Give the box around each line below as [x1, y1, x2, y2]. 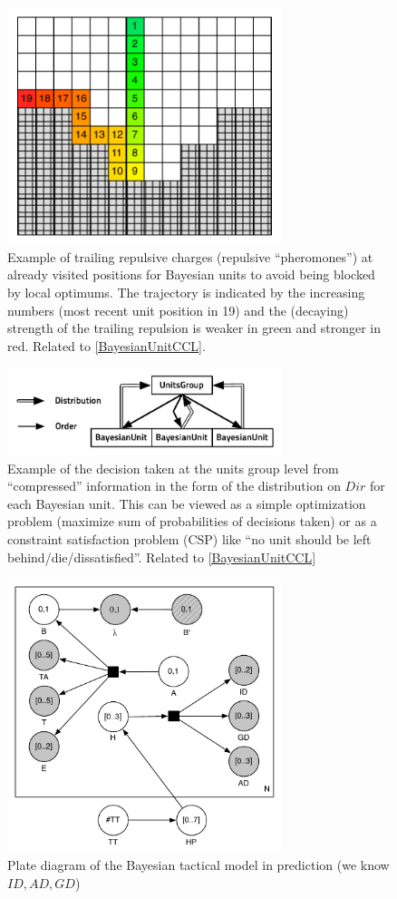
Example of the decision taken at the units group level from [7, 458, 339, 477]
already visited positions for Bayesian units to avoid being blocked [7, 265, 375, 284]
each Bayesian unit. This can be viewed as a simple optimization [7, 493, 366, 513]
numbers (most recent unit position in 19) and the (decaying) [7, 300, 349, 319]
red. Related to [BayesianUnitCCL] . [7, 336, 206, 355]
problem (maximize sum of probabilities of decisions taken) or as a [7, 512, 377, 531]
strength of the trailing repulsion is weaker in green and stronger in [7, 318, 382, 337]
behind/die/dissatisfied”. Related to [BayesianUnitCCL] [7, 547, 316, 566]
